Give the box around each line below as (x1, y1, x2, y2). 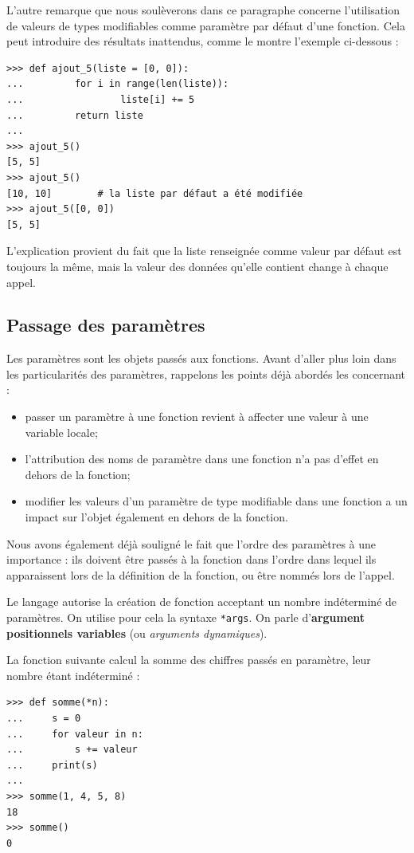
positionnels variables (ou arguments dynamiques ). (6, 624, 268, 641)
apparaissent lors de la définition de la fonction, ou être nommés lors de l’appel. (6, 566, 395, 583)
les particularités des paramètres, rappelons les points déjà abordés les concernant (6, 365, 406, 382)
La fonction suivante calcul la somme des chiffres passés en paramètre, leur (6, 651, 371, 668)
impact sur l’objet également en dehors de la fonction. (25, 509, 288, 525)
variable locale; (25, 423, 98, 440)
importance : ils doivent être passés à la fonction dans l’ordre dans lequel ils (6, 551, 377, 568)
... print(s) (6, 759, 98, 771)
